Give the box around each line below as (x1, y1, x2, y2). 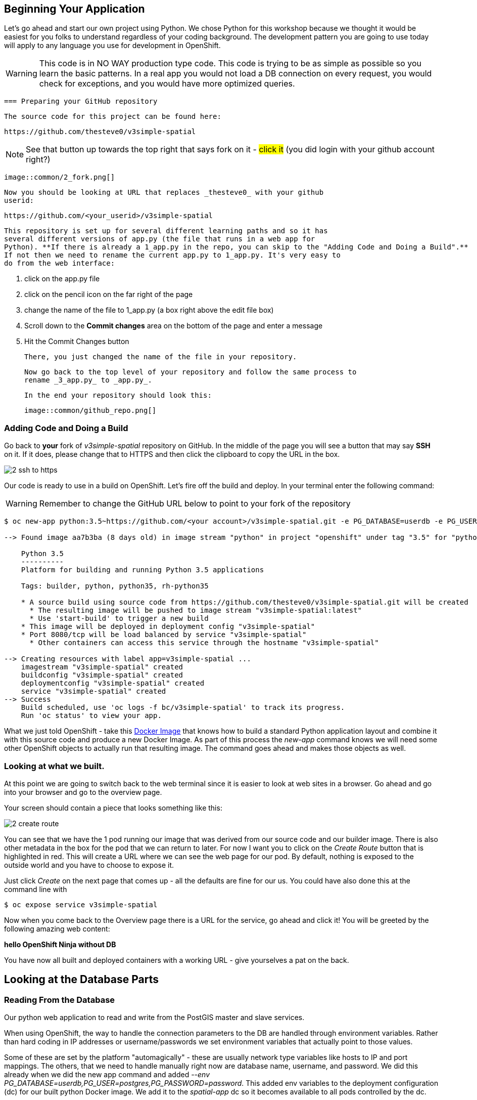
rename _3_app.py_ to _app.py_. (24, 376, 152, 385)
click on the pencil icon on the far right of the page (24, 290, 193, 299)
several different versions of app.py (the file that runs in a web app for (4, 235, 315, 243)
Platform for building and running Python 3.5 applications (21, 566, 264, 574)
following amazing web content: (4, 924, 110, 933)
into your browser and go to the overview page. (4, 787, 162, 796)
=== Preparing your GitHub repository (4, 97, 158, 106)
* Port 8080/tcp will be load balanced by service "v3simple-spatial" (21, 630, 307, 639)
